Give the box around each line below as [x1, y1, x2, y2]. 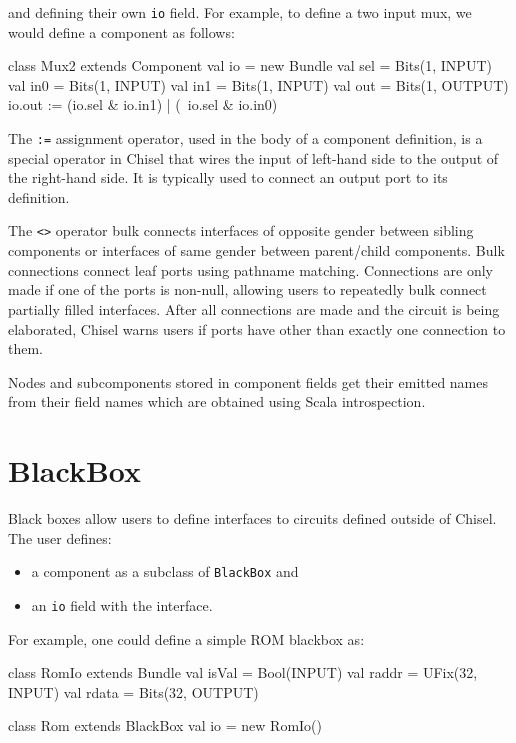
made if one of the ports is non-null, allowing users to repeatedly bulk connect [8, 279, 487, 300]
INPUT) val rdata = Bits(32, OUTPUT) [8, 681, 259, 702]
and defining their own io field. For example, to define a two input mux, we [8, 2, 472, 22]
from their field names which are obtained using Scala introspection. [8, 391, 426, 412]
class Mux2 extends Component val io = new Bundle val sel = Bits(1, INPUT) [8, 55, 492, 76]
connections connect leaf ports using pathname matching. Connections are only [8, 259, 493, 280]
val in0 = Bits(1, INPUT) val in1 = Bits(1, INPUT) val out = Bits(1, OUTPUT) [8, 74, 509, 95]
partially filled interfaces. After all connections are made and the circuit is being [8, 298, 500, 319]
